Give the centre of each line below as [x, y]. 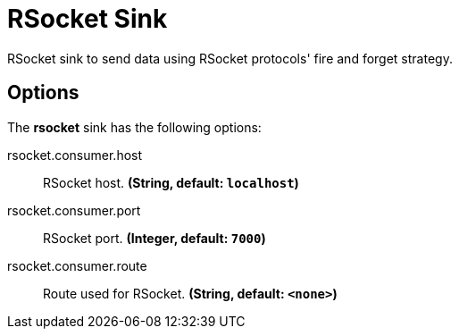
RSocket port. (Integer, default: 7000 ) [154, 238]
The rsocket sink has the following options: [134, 127]
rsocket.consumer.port [74, 210]
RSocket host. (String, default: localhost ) [171, 182]
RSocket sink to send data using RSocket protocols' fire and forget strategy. [230, 58]
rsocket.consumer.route [77, 265]
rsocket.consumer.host [75, 155]
